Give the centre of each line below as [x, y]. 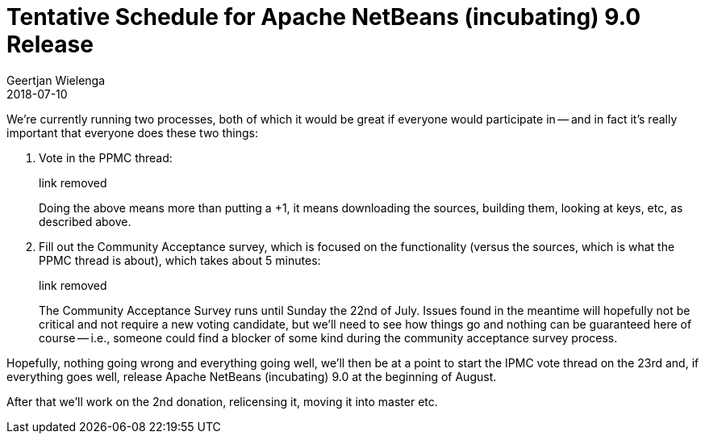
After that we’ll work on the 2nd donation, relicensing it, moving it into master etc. [222, 401]
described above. [85, 221]
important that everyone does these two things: [132, 132]
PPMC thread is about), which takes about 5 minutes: [180, 260]
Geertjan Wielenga [56, 80]
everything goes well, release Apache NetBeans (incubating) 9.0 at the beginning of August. [252, 376]
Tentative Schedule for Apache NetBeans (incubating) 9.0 [324, 17]
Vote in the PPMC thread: [106, 157]
